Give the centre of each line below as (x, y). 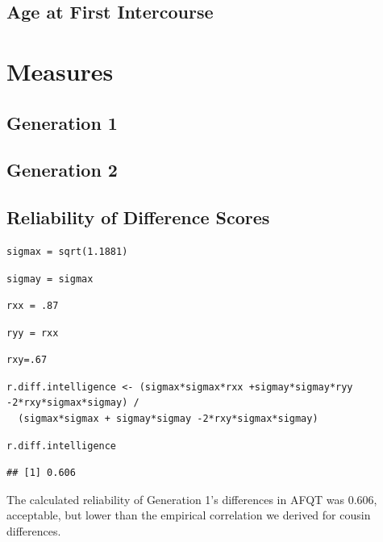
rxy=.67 (27, 360)
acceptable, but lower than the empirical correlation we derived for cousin (189, 515)
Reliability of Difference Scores (138, 217)
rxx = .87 (33, 306)
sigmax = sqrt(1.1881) (67, 251)
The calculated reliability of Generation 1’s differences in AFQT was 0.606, (192, 499)
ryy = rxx (33, 333)
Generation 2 (62, 170)
